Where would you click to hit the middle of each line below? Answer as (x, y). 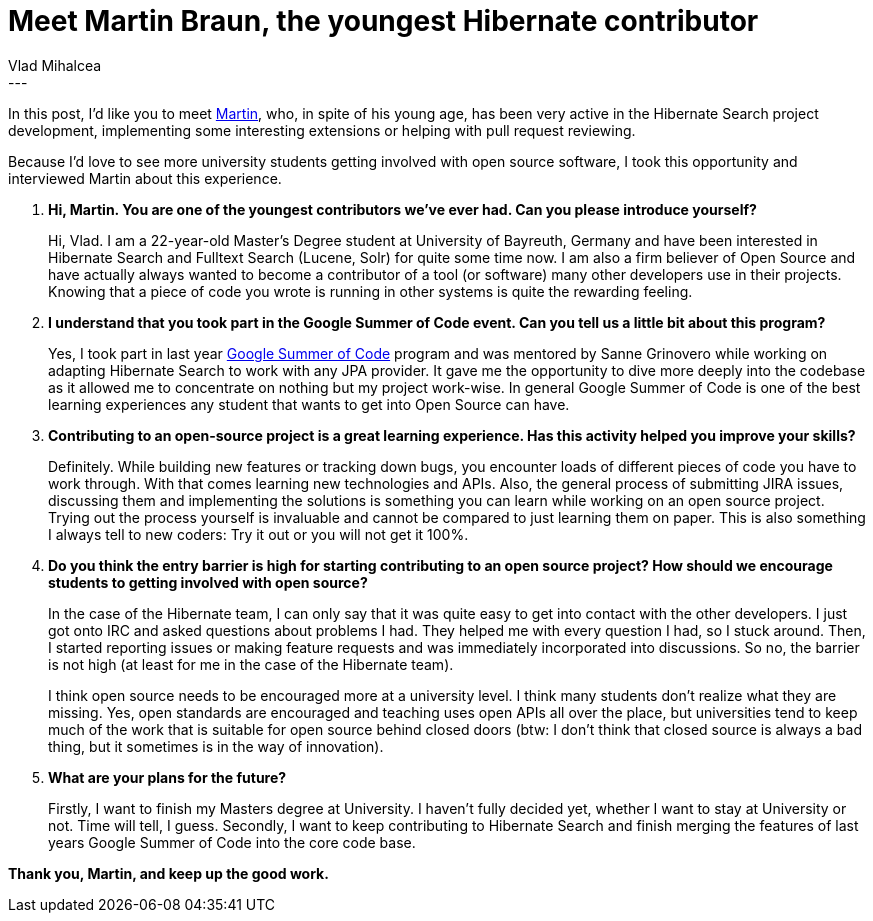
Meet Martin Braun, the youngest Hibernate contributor (383, 21)
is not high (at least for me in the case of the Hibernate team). (251, 664)
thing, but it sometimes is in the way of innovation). (216, 746)
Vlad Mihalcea (55, 65)
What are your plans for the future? (167, 777)
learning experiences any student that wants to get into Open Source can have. (309, 404)
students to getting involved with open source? (208, 582)
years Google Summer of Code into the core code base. (232, 842)
